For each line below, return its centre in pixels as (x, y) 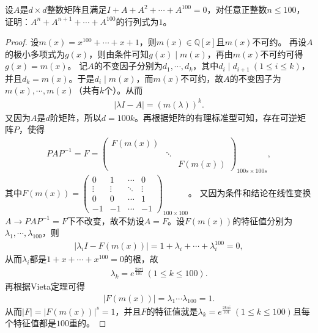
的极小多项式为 (35, 53)
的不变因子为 (255, 78)
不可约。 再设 (279, 42)
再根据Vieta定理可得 (45, 286)
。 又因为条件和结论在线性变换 (250, 192)
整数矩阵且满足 (77, 9)
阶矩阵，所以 (76, 117)
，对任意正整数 (237, 9)
